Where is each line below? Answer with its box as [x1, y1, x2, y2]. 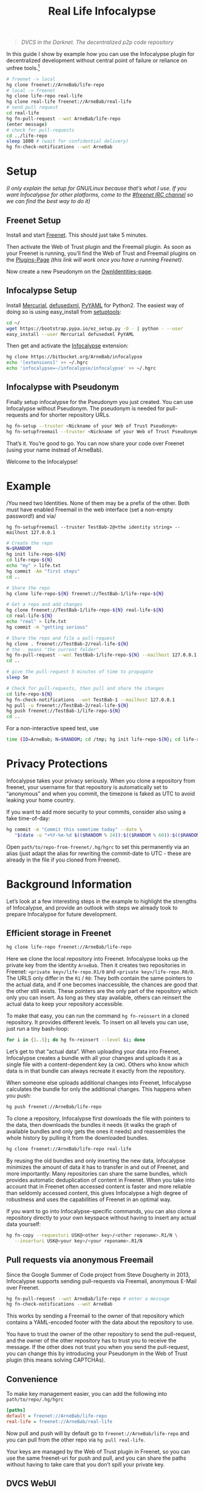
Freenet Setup [6, 215, 61, 226]
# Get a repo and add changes [6, 601, 83, 608]
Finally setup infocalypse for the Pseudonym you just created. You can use [6, 398, 193, 405]
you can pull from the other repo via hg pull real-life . [6, 1436, 146, 1443]
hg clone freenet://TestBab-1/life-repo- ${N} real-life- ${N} [6, 607, 165, 613]
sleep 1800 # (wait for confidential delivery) [6, 138, 129, 144]
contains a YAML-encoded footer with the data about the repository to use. [6, 1319, 194, 1326]
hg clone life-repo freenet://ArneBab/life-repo [6, 944, 132, 950]
